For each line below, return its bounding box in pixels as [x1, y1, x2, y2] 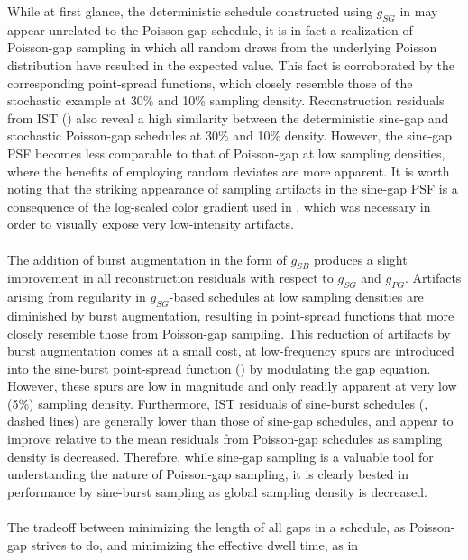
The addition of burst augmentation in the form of [7, 249, 287, 268]
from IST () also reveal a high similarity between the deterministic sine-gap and [7, 108, 449, 127]
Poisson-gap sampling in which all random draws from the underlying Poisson [7, 38, 437, 57]
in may [399, 2, 438, 20]
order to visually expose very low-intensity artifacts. [7, 214, 294, 233]
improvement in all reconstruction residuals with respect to [7, 268, 334, 287]
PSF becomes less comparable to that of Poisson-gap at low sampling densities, [7, 143, 445, 162]
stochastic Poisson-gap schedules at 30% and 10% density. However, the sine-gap [7, 126, 453, 145]
